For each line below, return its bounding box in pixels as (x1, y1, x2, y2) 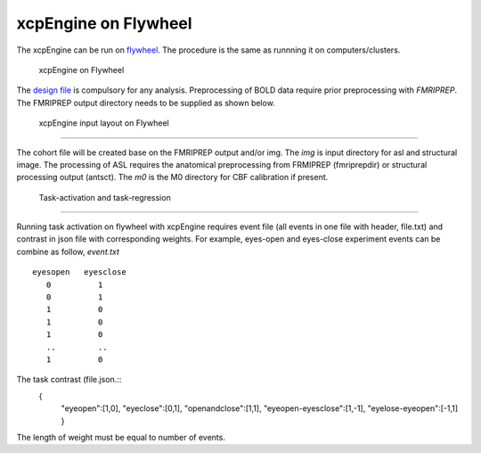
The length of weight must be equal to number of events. (16, 432, 226, 442)
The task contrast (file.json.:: (16, 375, 122, 385)
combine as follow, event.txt (16, 246, 120, 257)
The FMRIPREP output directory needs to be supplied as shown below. (16, 97, 275, 108)
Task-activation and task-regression (38, 192, 171, 202)
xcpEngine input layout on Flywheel (38, 118, 169, 128)
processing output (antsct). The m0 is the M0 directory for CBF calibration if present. (16, 172, 329, 183)
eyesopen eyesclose (32, 268, 126, 277)
